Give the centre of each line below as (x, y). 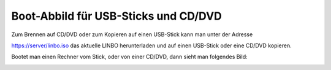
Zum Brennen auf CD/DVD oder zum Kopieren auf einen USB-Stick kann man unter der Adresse (132, 34)
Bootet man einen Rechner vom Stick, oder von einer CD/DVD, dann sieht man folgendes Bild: (129, 57)
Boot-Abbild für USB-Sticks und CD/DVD (116, 16)
